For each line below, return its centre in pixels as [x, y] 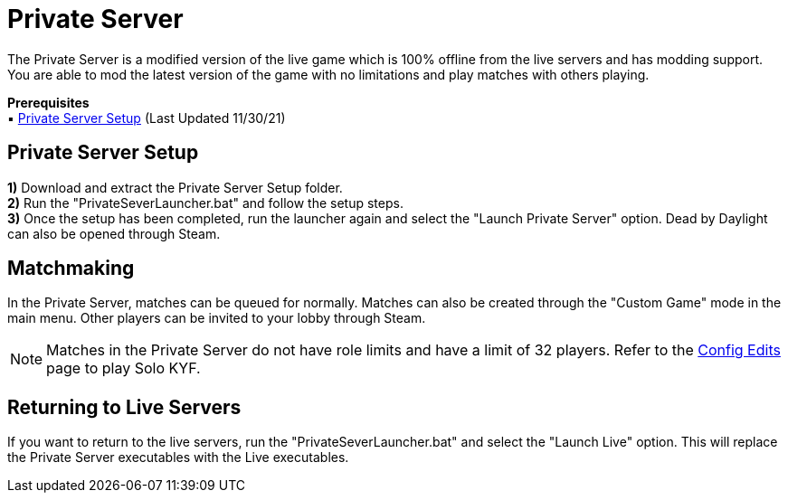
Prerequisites [48, 102]
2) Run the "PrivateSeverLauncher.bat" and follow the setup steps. [205, 203]
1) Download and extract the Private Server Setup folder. [175, 187]
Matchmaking [71, 269]
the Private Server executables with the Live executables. [178, 458]
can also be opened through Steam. [114, 233]
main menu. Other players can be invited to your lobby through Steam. [217, 318]
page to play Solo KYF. [123, 368]
